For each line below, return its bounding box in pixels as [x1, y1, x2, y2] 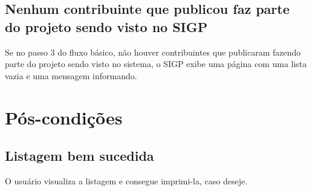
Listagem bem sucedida [5, 146, 154, 165]
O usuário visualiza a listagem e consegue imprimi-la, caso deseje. [5, 174, 248, 187]
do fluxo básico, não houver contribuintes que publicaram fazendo [57, 45, 301, 58]
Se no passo [5, 45, 48, 58]
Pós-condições [5, 105, 123, 129]
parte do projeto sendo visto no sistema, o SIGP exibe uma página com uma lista [5, 57, 307, 70]
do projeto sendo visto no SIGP [5, 17, 208, 36]
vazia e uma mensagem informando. [5, 69, 137, 82]
